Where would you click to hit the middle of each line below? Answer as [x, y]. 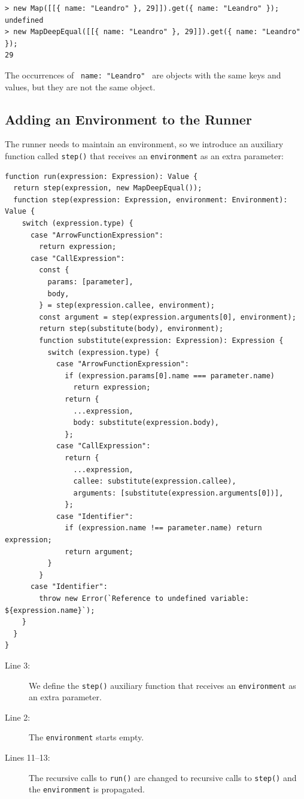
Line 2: [18, 717]
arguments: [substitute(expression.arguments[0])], [178, 493]
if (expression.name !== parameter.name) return [163, 528]
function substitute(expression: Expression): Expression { [161, 340]
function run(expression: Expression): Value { [101, 176]
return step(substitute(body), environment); [131, 329]
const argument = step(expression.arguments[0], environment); [168, 317]
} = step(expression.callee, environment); [127, 306]
